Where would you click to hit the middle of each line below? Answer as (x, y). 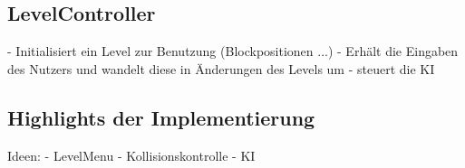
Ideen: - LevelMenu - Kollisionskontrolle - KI (131, 155)
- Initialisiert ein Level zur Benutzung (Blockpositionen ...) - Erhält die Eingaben (233, 51)
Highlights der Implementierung (161, 117)
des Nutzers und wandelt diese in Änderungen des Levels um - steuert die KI (221, 68)
